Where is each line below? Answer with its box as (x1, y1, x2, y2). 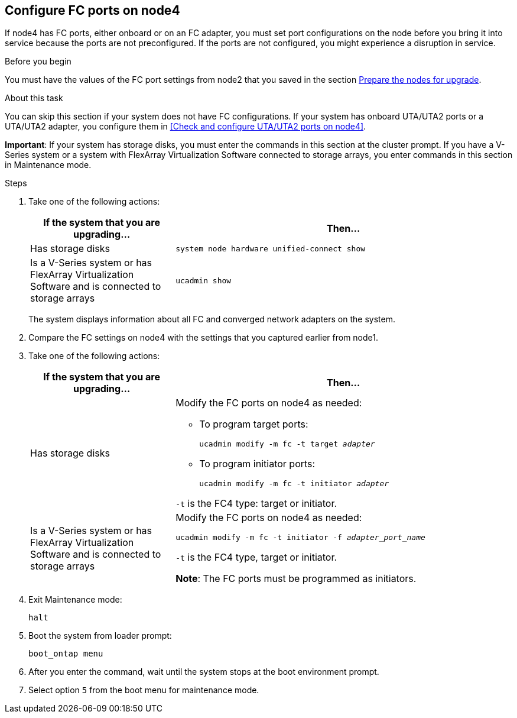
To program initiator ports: (199, 458, 316, 470)
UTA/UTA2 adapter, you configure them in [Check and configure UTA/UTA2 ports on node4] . (5, 121, 366, 132)
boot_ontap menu (28, 649, 103, 659)
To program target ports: (199, 418, 308, 431)
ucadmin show (175, 276, 232, 285)
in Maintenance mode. (5, 160, 92, 170)
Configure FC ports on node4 (5, 3, 180, 18)
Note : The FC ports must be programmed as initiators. (175, 573, 417, 585)
